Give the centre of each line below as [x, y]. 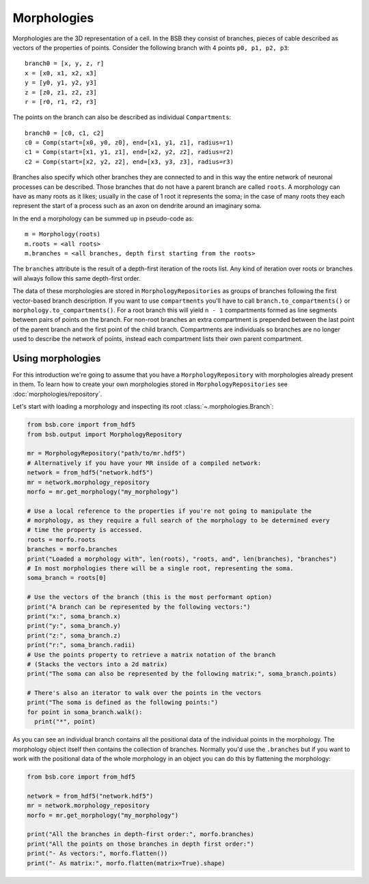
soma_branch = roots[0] [67, 578]
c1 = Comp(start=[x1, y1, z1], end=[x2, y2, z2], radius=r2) [129, 152]
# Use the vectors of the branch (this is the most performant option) [150, 597]
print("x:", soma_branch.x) [74, 616]
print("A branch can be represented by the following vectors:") [139, 607]
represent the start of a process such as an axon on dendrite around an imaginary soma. [137, 206]
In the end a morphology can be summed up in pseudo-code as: [103, 218]
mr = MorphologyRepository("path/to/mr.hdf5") [106, 453]
